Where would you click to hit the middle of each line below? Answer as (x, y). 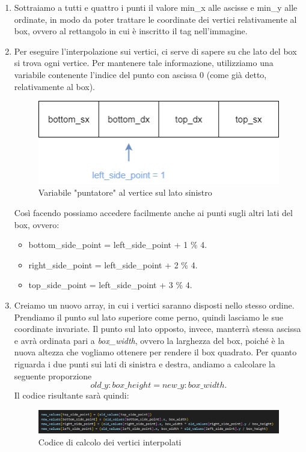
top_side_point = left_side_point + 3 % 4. (110, 285)
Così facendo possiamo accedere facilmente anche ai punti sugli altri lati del (153, 213)
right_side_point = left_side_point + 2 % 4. (113, 264)
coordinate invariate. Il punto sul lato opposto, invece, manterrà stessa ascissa (158, 329)
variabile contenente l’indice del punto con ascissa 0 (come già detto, (140, 74)
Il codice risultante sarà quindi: (72, 395)
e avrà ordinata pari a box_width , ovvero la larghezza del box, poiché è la (149, 340)
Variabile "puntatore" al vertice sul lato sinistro (125, 192)
